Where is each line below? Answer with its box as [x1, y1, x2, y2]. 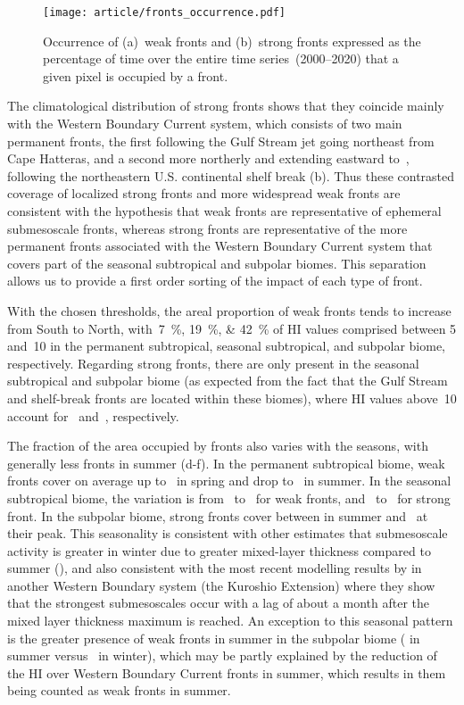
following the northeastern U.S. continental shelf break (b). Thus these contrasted [7, 166, 455, 185]
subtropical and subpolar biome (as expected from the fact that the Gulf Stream [7, 371, 448, 390]
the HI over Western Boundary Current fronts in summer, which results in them [7, 663, 446, 682]
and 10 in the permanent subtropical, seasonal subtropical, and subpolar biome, [7, 336, 445, 355]
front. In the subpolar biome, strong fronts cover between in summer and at [7, 506, 428, 525]
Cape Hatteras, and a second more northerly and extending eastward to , [7, 149, 410, 168]
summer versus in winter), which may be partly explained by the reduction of [7, 646, 437, 665]
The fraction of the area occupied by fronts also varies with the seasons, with [7, 436, 428, 455]
